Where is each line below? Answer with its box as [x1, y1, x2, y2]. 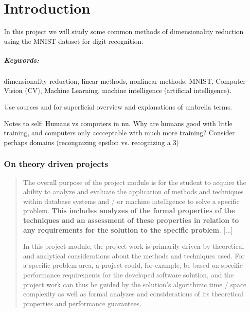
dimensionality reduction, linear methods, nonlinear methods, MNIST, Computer [4, 75, 246, 86]
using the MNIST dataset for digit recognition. [4, 36, 143, 46]
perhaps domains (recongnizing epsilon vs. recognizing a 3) [4, 137, 179, 147]
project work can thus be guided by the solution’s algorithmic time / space [23, 279, 247, 289]
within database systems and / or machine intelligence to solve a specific [23, 196, 240, 206]
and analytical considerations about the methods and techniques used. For [23, 250, 245, 260]
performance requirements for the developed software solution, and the [23, 270, 234, 279]
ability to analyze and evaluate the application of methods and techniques [23, 186, 244, 197]
